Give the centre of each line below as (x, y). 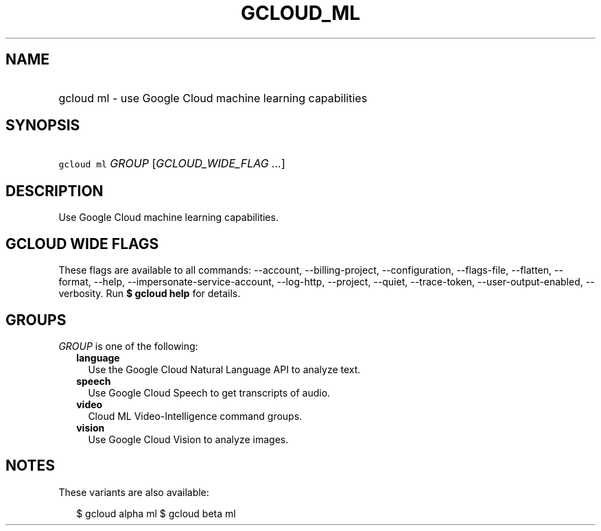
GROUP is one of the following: (128, 346)
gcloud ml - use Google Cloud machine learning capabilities (213, 98)
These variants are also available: (134, 492)
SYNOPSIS (43, 126)
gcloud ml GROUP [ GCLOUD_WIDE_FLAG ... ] (172, 164)
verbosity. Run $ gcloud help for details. (150, 294)
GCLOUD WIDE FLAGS (82, 244)
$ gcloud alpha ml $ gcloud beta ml (156, 513)
